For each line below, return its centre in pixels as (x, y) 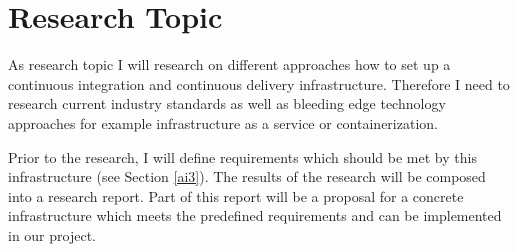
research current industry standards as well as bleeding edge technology (227, 103)
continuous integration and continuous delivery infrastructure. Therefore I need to (259, 83)
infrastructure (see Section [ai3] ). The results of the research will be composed (247, 176)
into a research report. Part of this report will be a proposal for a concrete (236, 195)
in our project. (52, 234)
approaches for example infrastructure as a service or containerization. (223, 122)
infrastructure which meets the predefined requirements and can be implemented (255, 215)
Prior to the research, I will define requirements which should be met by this (242, 156)
